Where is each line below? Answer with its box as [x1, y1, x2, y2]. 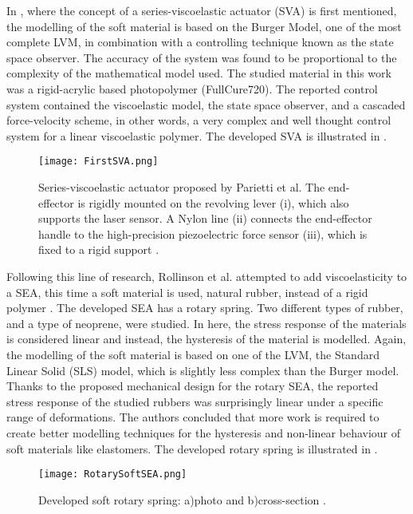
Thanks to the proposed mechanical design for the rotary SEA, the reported [6, 378, 379, 394]
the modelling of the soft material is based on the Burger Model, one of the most [6, 18, 402, 34]
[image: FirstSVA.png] [38, 156, 159, 168]
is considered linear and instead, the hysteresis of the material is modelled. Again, [6, 330, 407, 347]
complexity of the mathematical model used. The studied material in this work [6, 65, 391, 81]
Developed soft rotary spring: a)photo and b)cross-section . [38, 491, 326, 508]
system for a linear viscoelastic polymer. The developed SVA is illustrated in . [6, 127, 387, 144]
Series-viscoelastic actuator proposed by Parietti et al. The [38, 179, 325, 195]
